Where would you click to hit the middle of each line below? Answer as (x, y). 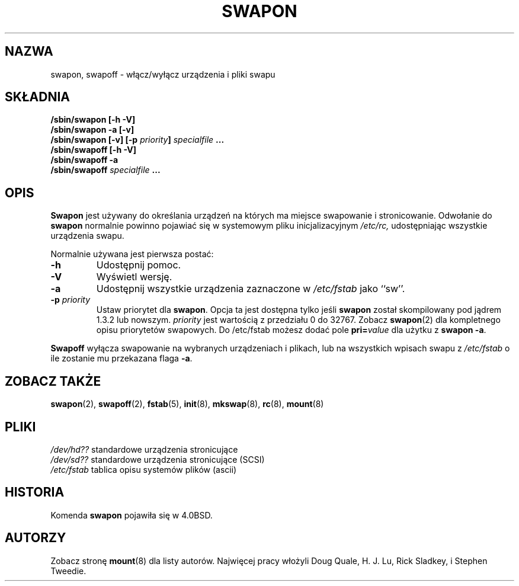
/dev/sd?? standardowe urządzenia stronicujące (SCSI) (158, 459)
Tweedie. (68, 571)
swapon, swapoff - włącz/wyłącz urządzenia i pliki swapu (163, 74)
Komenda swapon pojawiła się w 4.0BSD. (132, 515)
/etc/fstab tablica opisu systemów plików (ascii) (144, 469)
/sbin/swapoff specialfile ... (105, 170)
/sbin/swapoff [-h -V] (94, 150)
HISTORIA (35, 492)
